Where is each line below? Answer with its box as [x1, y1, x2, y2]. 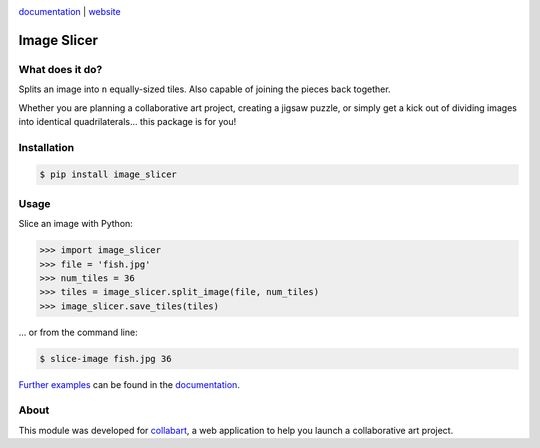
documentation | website [18, 6, 121, 17]
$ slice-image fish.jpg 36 [39, 353, 172, 364]
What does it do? [18, 62, 103, 76]
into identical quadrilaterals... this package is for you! [18, 115, 237, 127]
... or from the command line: [18, 326, 139, 338]
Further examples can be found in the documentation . [18, 378, 240, 390]
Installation [18, 140, 75, 154]
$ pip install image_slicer [39, 169, 177, 180]
